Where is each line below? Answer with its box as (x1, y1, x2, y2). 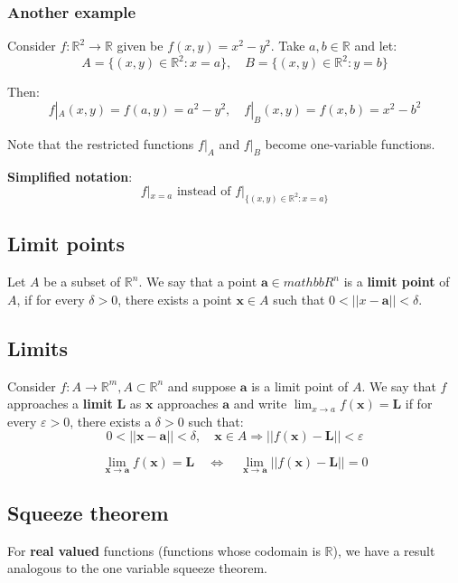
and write (233, 394, 287, 413)
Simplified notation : (7, 166, 133, 185)
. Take (270, 36, 305, 55)
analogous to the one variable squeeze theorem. (7, 559, 267, 578)
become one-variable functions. (265, 134, 435, 153)
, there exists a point (117, 289, 232, 308)
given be (117, 36, 164, 55)
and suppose (167, 376, 237, 395)
